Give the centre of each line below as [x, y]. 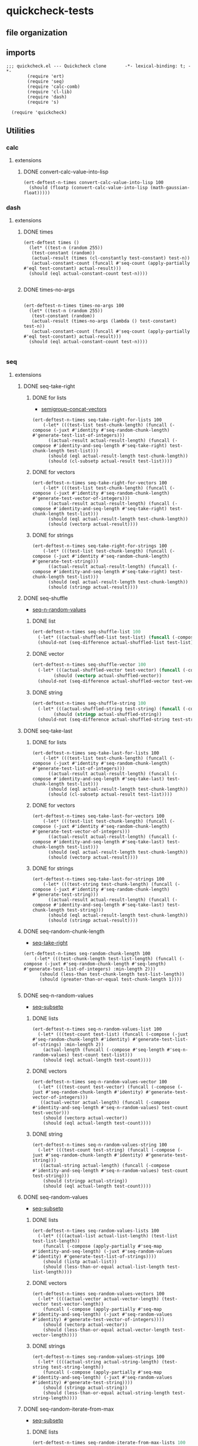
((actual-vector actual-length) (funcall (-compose [105, 1103]
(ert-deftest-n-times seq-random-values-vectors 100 [98, 1294]
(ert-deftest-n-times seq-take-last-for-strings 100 [98, 879]
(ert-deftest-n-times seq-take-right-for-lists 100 [97, 420]
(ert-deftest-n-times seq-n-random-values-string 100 [100, 1145]
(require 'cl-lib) [50, 92]
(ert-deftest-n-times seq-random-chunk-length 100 [87, 954]
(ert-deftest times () [51, 243]
